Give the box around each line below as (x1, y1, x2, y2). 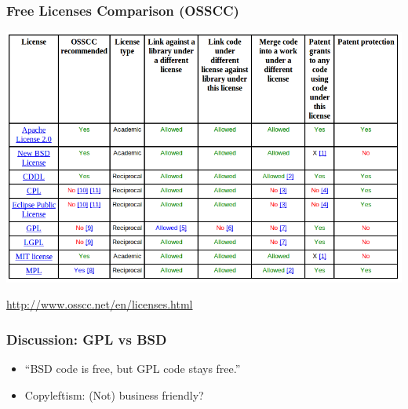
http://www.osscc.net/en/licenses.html (6, 296, 193, 312)
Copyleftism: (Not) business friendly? (24, 386, 204, 403)
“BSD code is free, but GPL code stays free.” (24, 360, 241, 377)
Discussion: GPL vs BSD (6, 329, 167, 349)
